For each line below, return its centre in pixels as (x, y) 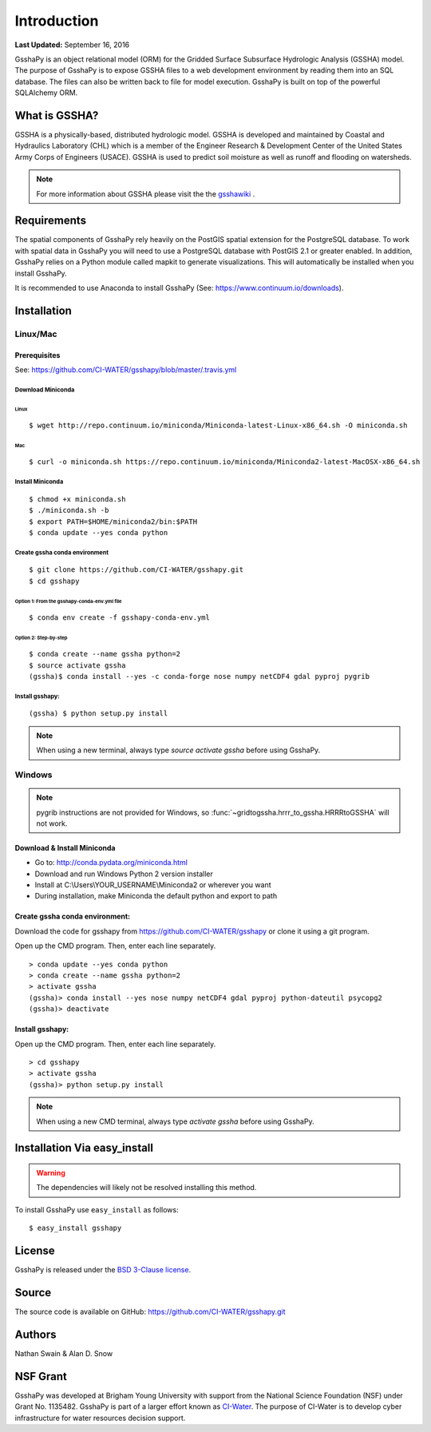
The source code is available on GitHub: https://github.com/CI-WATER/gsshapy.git (150, 1311)
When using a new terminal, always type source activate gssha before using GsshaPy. (178, 750)
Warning (51, 1172)
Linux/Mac (36, 334)
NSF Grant (41, 1376)
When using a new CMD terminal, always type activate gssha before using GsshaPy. (175, 1121)
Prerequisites (38, 355)
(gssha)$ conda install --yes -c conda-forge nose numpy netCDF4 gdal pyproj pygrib (200, 676)
